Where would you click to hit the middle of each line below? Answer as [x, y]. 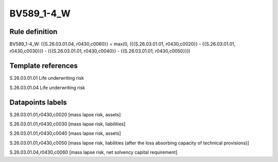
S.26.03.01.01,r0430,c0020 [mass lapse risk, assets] [65, 114]
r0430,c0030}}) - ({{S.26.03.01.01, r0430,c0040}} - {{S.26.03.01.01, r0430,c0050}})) [100, 51]
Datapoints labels [38, 102]
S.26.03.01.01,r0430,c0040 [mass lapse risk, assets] [65, 133]
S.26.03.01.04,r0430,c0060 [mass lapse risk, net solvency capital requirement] [93, 152]
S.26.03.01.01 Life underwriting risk [47, 78]
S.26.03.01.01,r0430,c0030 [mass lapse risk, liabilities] [67, 124]
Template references [44, 66]
